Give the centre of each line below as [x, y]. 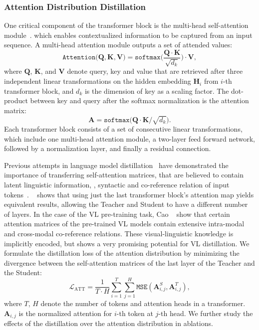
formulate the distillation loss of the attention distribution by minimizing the [122, 253]
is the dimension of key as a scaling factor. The [157, 90]
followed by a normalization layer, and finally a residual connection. [108, 148]
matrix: [15, 110]
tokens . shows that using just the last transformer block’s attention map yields [129, 194]
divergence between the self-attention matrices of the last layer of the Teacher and [129, 262]
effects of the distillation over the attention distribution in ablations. [109, 323]
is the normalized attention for [65, 313]
